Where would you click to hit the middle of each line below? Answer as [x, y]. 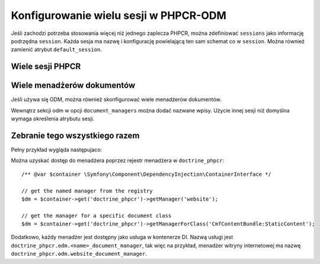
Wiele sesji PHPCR [46, 67]
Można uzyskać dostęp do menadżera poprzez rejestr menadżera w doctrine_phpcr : [118, 160]
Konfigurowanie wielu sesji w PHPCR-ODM [119, 15]
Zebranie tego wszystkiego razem [75, 135]
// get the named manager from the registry [87, 191]
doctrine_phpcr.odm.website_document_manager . [79, 254]
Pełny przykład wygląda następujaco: [57, 149]
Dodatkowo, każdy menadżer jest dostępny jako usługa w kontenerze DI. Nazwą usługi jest [122, 237]
